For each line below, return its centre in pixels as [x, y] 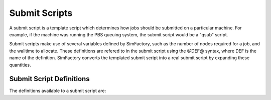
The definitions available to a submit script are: [58, 91]
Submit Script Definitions [49, 79]
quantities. [20, 65]
